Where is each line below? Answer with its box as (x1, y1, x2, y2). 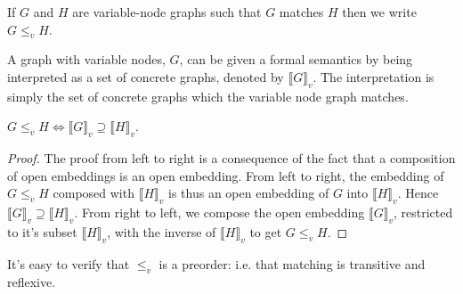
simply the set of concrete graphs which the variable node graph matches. (7, 86, 409, 105)
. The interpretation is (313, 67, 435, 86)
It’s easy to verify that (7, 254, 130, 273)
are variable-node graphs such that (72, 3, 262, 20)
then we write (342, 3, 417, 20)
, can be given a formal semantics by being (179, 50, 413, 69)
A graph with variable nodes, (7, 50, 166, 69)
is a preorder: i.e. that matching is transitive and (158, 254, 426, 273)
